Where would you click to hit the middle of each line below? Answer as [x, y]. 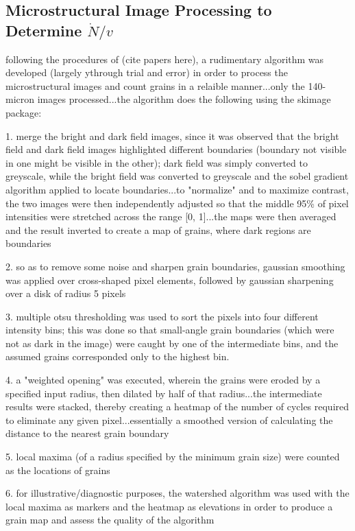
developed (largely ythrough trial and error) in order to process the [147, 72]
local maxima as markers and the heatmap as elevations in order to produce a [169, 506]
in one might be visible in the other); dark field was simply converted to [157, 162]
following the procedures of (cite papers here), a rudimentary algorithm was [165, 59]
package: [24, 112]
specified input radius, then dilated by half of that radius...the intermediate [164, 393]
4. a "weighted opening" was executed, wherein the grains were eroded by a [163, 380]
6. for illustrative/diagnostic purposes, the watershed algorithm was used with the [177, 493]
